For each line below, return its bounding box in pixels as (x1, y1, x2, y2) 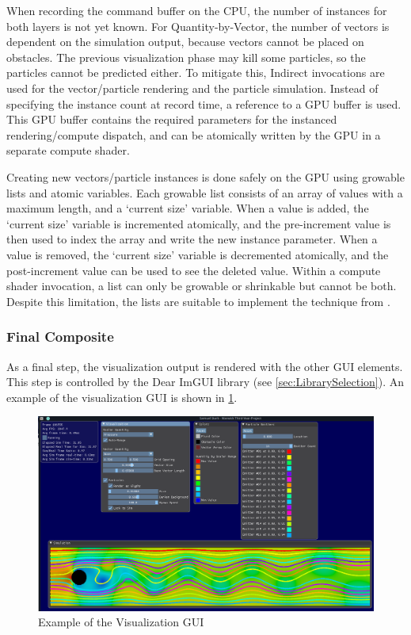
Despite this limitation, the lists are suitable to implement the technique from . (6, 293, 390, 309)
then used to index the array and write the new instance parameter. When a (6, 231, 378, 247)
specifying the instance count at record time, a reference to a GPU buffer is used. (6, 95, 401, 112)
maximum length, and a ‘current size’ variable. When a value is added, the (6, 200, 369, 216)
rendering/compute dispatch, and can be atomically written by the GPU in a (6, 126, 381, 143)
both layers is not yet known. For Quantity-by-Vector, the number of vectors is (6, 17, 390, 34)
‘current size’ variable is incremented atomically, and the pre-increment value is (6, 215, 391, 231)
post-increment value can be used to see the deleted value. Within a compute (6, 262, 381, 278)
